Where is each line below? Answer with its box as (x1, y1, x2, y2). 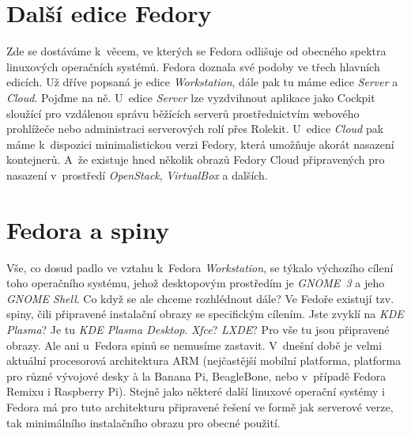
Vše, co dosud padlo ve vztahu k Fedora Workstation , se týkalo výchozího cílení (6, 259, 394, 275)
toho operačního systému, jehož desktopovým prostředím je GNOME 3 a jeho (6, 275, 385, 291)
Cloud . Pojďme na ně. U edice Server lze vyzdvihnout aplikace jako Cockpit (6, 89, 375, 105)
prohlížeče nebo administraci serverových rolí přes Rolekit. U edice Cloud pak (6, 120, 384, 137)
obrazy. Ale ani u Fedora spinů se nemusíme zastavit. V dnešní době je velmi (6, 336, 383, 353)
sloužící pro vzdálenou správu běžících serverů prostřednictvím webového (6, 104, 360, 121)
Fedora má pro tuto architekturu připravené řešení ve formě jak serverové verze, (6, 398, 394, 415)
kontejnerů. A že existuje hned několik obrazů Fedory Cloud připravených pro (6, 151, 385, 168)
